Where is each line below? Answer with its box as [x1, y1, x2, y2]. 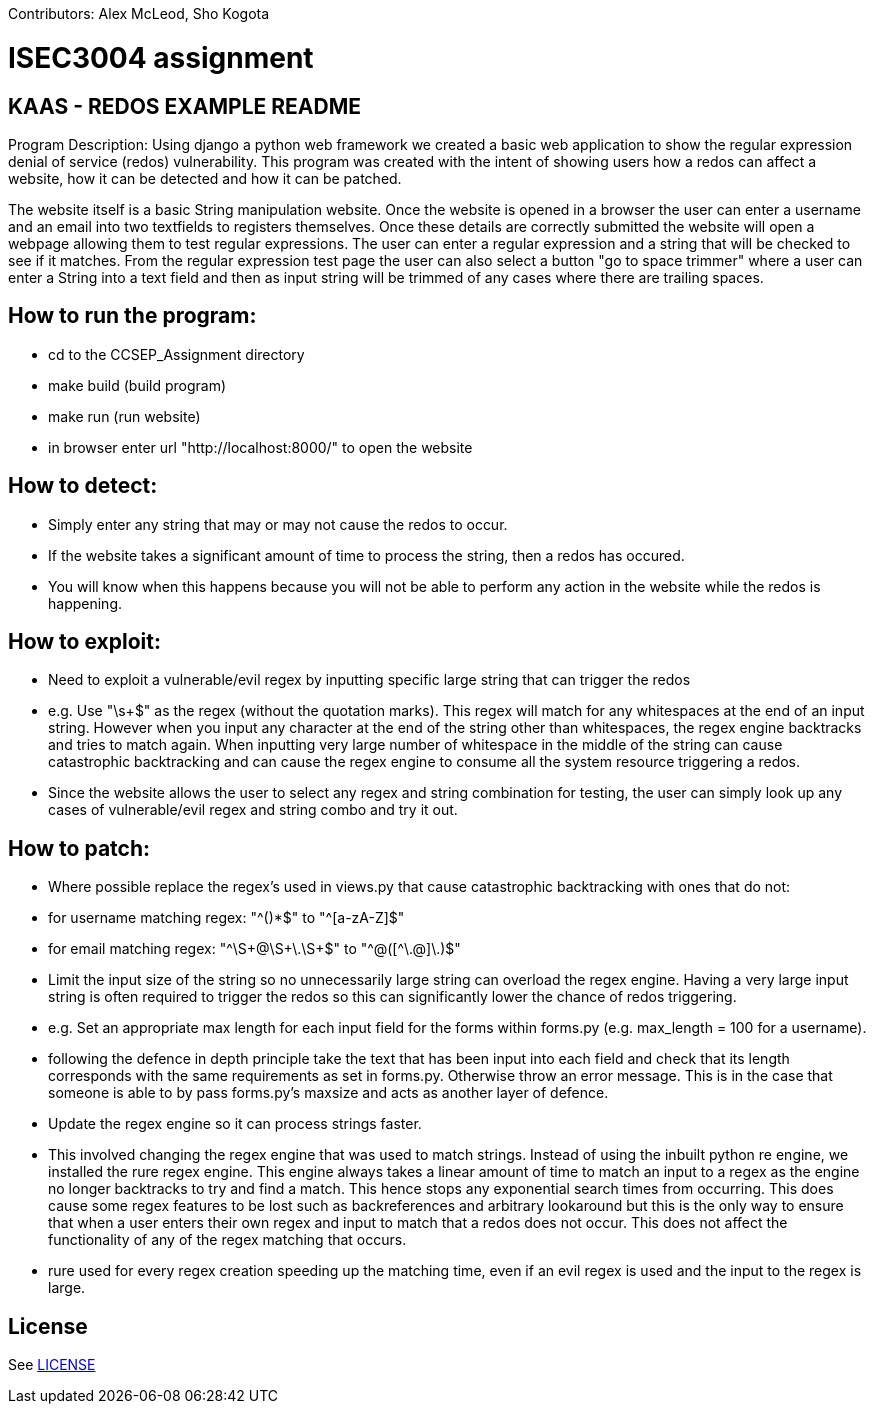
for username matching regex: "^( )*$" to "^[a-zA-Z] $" [48, 909, 405, 927]
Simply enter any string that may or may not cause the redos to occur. [48, 515, 508, 533]
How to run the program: [8, 303, 257, 329]
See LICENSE [8, 1356, 96, 1374]
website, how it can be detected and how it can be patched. [8, 169, 402, 187]
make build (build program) [48, 376, 227, 394]
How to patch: [8, 835, 151, 861]
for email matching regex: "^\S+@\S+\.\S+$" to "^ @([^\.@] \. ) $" [48, 940, 461, 958]
